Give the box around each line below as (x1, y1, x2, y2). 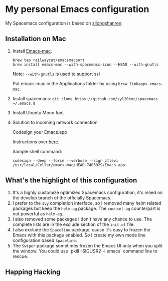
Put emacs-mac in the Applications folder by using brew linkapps (12, 80, 148, 86)
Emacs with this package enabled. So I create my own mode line (12, 232, 146, 238)
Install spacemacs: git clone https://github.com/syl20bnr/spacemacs (12, 95, 158, 101)
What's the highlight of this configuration (5, 176, 137, 185)
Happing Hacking (5, 267, 61, 276)
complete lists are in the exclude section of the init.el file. (12, 221, 135, 227)
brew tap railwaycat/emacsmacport (12, 58, 85, 63)
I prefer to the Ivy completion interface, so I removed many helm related (12, 200, 161, 206)
